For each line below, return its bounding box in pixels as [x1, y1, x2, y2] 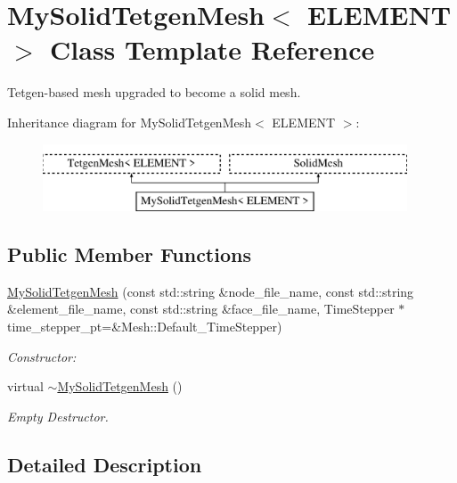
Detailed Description [7, 450, 202, 478]
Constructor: [7, 347, 77, 365]
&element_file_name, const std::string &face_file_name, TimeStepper [7, 299, 395, 318]
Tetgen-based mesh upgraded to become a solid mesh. [7, 83, 301, 102]
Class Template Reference [50, 31, 375, 68]
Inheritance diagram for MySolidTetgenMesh [7, 112, 252, 131]
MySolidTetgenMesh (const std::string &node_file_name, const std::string [7, 282, 414, 300]
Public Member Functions [7, 241, 251, 268]
